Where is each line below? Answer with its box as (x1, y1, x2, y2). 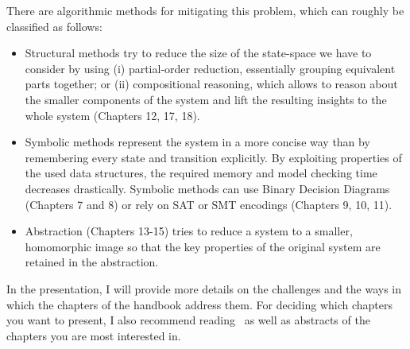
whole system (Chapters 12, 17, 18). (25, 107, 200, 123)
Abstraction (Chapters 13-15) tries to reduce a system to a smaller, (25, 223, 353, 239)
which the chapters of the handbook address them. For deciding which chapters (6, 296, 393, 312)
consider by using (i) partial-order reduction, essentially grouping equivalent (25, 60, 396, 76)
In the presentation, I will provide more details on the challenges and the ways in (6, 280, 402, 297)
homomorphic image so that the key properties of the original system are (25, 238, 381, 254)
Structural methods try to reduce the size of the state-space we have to (25, 45, 372, 61)
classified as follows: (6, 17, 102, 34)
